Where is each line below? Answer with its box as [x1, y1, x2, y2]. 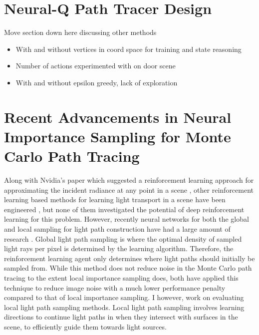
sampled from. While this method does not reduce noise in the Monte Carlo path [4, 263, 252, 273]
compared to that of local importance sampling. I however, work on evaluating [4, 292, 244, 303]
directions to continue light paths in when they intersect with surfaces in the [4, 312, 238, 322]
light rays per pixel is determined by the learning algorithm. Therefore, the [4, 243, 234, 254]
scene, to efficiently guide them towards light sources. [4, 321, 167, 332]
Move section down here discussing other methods [4, 27, 157, 37]
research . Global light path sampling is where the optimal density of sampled [4, 233, 242, 244]
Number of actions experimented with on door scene [15, 60, 176, 71]
